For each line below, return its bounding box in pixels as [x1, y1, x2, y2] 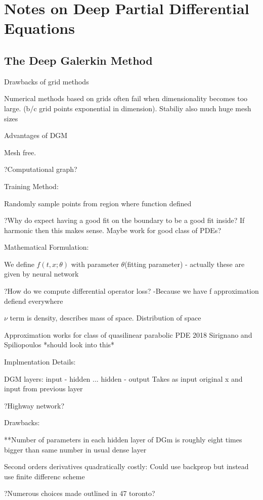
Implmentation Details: [4, 356, 76, 367]
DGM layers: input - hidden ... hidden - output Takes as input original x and [4, 373, 243, 384]
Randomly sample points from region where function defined [4, 198, 192, 208]
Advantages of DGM [4, 130, 68, 141]
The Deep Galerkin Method [4, 52, 153, 68]
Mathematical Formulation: [4, 242, 89, 252]
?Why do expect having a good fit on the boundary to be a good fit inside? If [4, 215, 245, 225]
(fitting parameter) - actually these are [124, 258, 245, 269]
